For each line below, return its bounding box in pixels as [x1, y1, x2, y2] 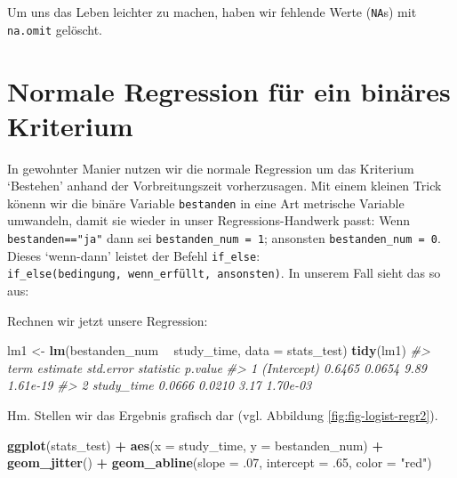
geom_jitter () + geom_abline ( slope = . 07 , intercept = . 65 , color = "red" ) [7, 453, 432, 472]
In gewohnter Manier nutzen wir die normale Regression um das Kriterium [7, 158, 414, 177]
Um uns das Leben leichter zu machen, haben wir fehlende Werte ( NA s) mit [7, 3, 417, 20]
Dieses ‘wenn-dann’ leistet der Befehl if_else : [7, 246, 261, 264]
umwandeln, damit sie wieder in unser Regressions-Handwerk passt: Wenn [7, 211, 411, 230]
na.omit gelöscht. [7, 20, 102, 38]
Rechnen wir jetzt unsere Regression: [7, 311, 208, 329]
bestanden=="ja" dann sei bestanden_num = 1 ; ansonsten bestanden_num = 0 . [7, 229, 441, 247]
